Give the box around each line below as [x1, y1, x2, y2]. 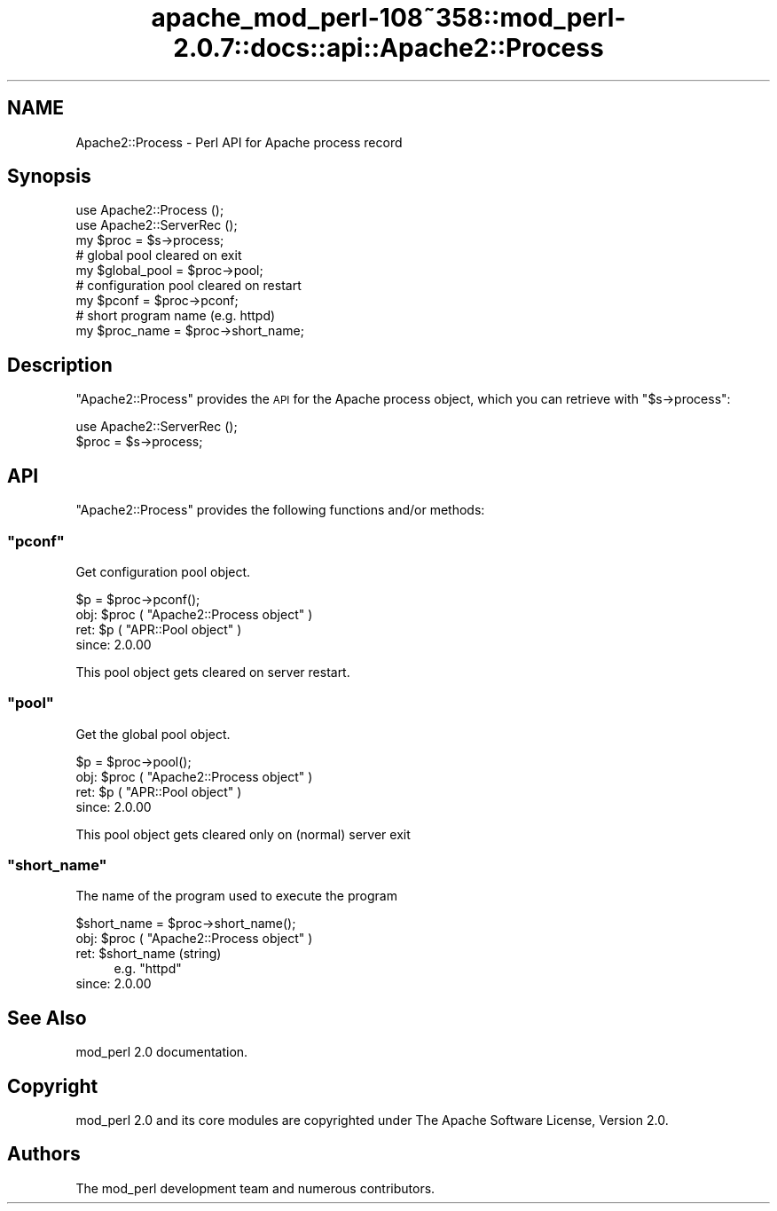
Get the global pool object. [75, 726, 231, 742]
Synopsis [7, 165, 91, 188]
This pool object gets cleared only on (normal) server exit [75, 826, 411, 842]
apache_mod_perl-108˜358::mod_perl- [151, 3, 626, 33]
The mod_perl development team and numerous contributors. [75, 1180, 436, 1196]
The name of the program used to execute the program [75, 888, 397, 904]
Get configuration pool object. [75, 563, 251, 579]
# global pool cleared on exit [75, 248, 242, 263]
